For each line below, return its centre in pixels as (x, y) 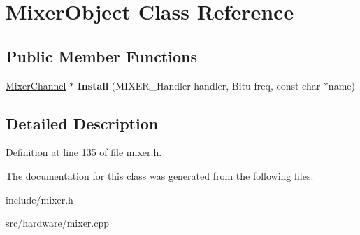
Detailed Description (82, 123)
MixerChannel (36, 85)
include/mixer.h (39, 199)
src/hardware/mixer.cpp (58, 223)
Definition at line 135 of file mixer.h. (84, 152)
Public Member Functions (101, 56)
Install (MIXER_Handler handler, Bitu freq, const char (199, 85)
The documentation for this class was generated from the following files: (160, 175)
